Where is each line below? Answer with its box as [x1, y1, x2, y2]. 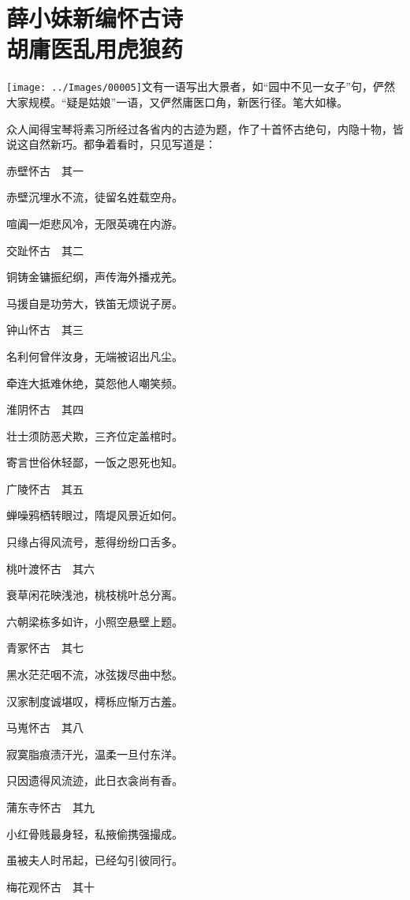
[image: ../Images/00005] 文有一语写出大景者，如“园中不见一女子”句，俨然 [6, 78, 396, 95]
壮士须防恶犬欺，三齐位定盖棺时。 [6, 427, 183, 444]
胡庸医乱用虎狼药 [6, 32, 184, 65]
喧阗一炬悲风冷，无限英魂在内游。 [6, 215, 183, 231]
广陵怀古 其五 [6, 480, 84, 497]
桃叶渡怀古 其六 [6, 560, 95, 576]
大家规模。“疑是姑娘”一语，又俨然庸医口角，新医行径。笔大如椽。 [6, 93, 348, 110]
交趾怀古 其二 [6, 242, 84, 258]
